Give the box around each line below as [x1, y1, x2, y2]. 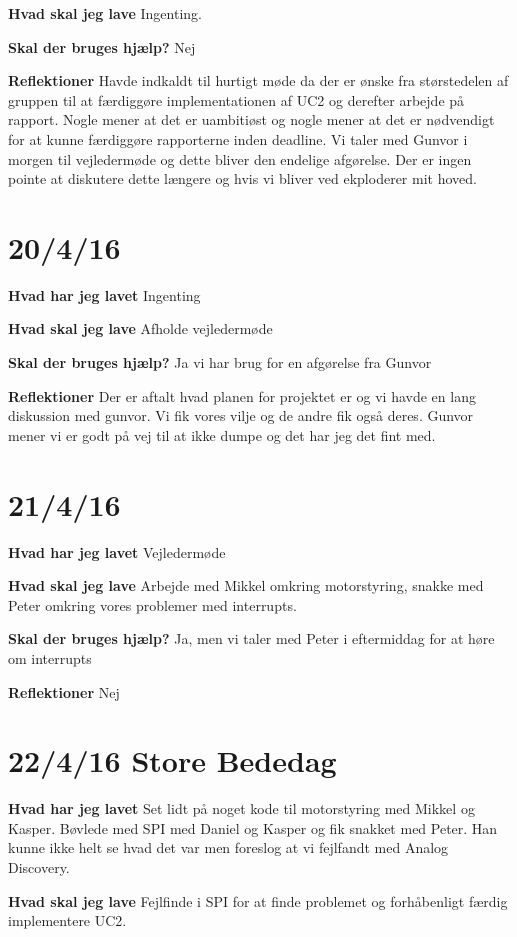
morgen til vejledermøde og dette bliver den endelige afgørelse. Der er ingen [8, 148, 472, 169]
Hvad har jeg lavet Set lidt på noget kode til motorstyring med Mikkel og [8, 798, 475, 819]
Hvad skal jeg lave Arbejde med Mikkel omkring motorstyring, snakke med [8, 575, 484, 596]
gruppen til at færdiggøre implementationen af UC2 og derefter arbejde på [8, 89, 465, 110]
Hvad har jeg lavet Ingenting [8, 284, 201, 305]
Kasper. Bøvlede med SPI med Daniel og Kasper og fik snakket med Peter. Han [8, 817, 498, 838]
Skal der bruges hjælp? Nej [8, 36, 196, 57]
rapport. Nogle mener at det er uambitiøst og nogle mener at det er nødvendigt [8, 109, 495, 130]
